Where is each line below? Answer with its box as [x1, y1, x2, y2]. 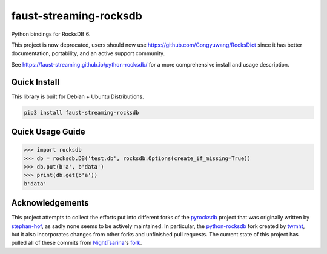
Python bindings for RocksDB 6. [11, 30, 91, 38]
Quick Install [11, 76, 60, 87]
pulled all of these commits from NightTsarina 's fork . [11, 239, 142, 247]
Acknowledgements [11, 198, 89, 209]
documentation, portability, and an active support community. [11, 50, 165, 57]
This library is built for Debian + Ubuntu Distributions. [11, 93, 145, 100]
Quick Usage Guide [11, 127, 85, 137]
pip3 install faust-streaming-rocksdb [24, 109, 139, 116]
